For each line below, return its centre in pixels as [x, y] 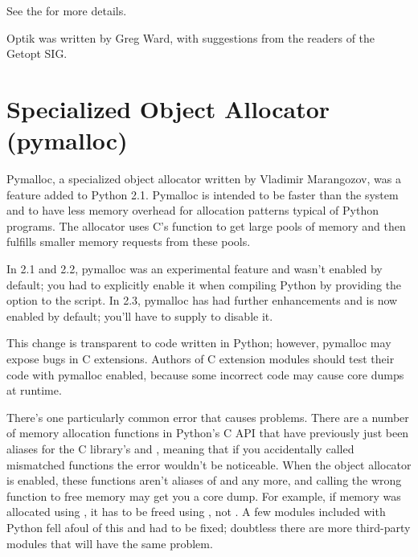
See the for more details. [67, 10]
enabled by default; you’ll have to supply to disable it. [140, 315]
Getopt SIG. [37, 53]
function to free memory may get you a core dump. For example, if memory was [204, 496]
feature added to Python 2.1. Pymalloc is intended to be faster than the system [203, 194]
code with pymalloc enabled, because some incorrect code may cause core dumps [205, 374]
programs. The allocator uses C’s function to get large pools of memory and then [206, 225]
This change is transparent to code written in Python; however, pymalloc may [199, 343]
